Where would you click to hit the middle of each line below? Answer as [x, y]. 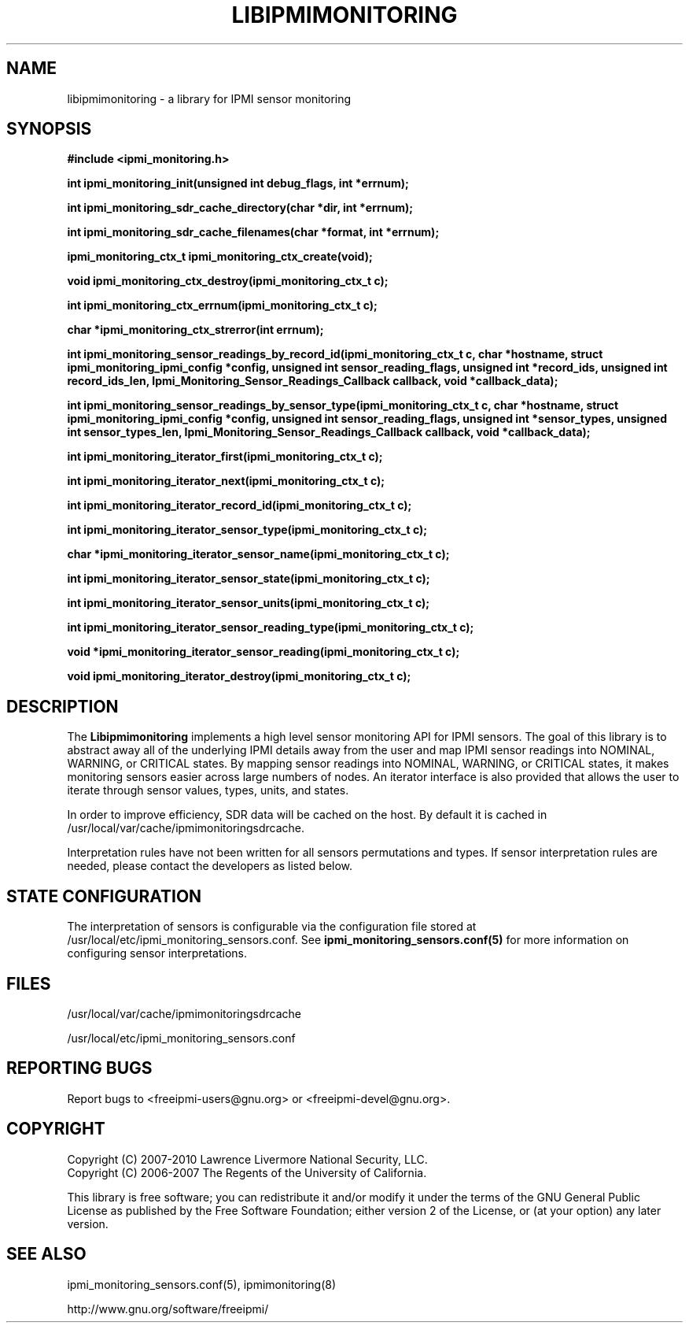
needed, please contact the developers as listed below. [210, 866]
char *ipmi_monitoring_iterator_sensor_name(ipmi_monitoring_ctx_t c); [258, 554]
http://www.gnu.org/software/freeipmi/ [168, 1309]
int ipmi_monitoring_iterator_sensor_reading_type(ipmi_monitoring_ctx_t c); [271, 627]
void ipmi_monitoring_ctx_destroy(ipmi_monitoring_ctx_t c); [228, 281]
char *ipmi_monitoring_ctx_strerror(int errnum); [195, 330]
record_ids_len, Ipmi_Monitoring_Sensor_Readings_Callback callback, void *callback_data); [313, 381]
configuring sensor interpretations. [157, 953]
